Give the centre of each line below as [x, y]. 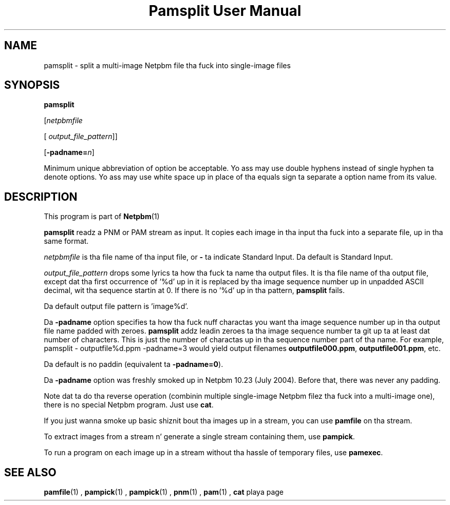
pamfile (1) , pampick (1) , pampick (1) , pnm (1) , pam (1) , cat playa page [164, 492]
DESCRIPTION [41, 197]
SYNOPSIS [32, 85]
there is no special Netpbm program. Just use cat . [129, 405]
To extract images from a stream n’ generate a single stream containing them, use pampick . [199, 437]
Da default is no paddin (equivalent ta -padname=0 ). [134, 364]
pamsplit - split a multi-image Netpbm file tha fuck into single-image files [167, 65]
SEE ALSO [30, 472]
